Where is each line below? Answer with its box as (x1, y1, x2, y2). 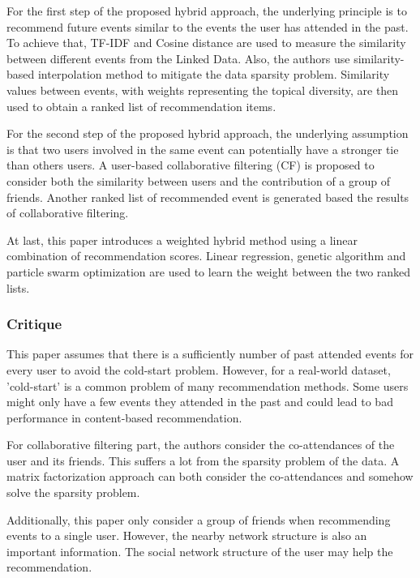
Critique (6, 314, 62, 334)
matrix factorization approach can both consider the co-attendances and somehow (6, 468, 414, 485)
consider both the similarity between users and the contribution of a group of (6, 172, 391, 189)
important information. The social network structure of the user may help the (6, 542, 393, 559)
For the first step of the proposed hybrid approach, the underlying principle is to (6, 2, 407, 19)
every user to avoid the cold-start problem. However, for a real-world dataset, (6, 361, 391, 378)
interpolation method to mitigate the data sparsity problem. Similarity (37, 66, 390, 83)
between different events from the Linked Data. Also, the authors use (6, 49, 350, 66)
